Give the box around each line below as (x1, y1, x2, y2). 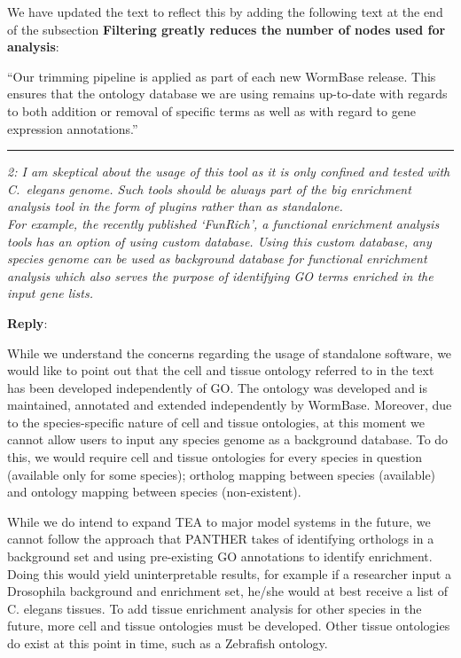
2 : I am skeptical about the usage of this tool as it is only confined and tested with (7, 162, 450, 181)
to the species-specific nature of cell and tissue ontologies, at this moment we (7, 412, 426, 431)
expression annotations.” (7, 119, 138, 137)
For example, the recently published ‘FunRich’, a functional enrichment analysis (7, 214, 440, 232)
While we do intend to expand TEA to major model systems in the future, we (7, 512, 431, 530)
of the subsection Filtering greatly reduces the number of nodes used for (7, 20, 446, 38)
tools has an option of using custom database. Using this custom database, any (7, 231, 432, 250)
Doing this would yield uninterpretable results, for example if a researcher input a (7, 564, 451, 583)
